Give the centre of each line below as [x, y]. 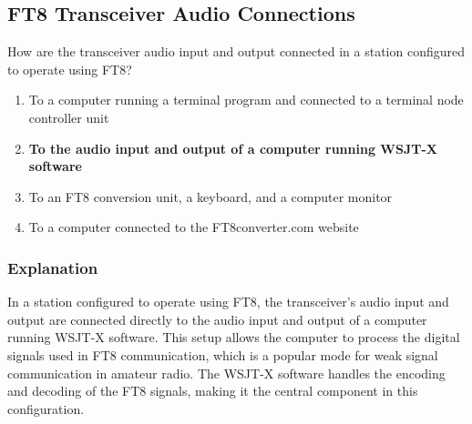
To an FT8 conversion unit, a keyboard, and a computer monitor [210, 196]
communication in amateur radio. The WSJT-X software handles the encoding [226, 373]
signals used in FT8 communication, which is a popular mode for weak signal [223, 354]
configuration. [46, 408]
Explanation [53, 267]
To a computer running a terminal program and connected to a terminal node [246, 100]
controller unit [69, 117]
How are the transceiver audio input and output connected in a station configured [236, 51]
